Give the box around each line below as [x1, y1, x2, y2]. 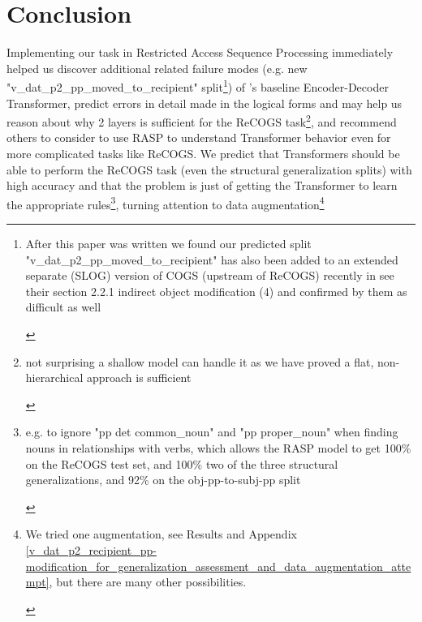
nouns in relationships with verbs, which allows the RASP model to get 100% [25, 439, 411, 456]
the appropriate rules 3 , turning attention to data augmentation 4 [6, 193, 325, 212]
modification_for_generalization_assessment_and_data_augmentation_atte [25, 557, 411, 574]
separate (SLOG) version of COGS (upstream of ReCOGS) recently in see [25, 267, 394, 284]
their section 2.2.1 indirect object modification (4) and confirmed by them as [25, 282, 407, 299]
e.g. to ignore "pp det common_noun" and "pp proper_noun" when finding [25, 423, 398, 440]
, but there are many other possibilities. [49, 573, 247, 590]
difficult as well [25, 298, 101, 315]
